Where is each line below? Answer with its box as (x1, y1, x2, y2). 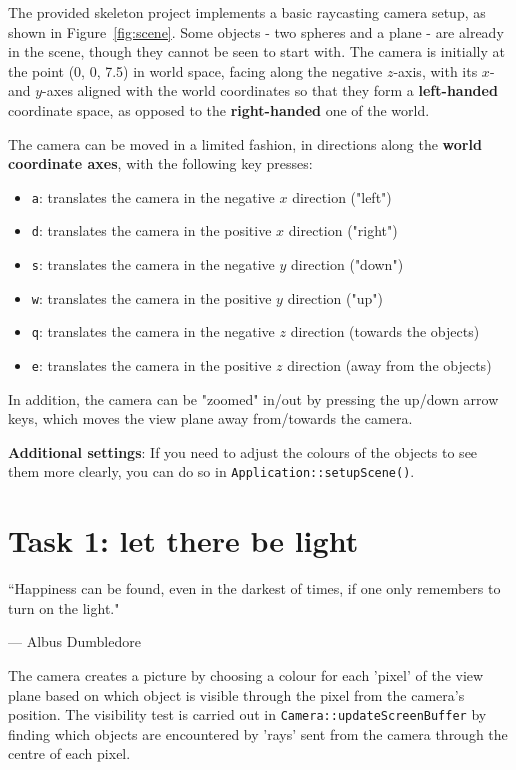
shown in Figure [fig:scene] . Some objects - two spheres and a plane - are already (8, 21, 504, 42)
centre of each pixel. (8, 743, 131, 764)
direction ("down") (291, 254, 404, 275)
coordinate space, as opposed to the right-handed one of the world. (8, 99, 430, 120)
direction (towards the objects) (290, 321, 480, 342)
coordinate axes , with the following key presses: (8, 153, 313, 174)
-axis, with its (393, 60, 478, 81)
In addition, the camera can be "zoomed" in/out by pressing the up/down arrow (8, 388, 499, 409)
